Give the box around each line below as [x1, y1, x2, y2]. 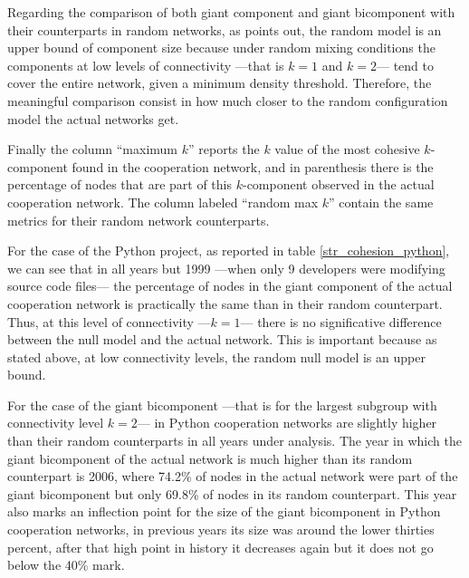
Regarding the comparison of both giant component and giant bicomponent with [7, 3, 455, 21]
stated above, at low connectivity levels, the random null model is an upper [7, 347, 426, 366]
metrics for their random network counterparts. [7, 210, 270, 229]
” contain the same [329, 192, 434, 211]
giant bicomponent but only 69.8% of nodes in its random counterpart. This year [7, 484, 457, 503]
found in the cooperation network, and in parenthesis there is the [72, 157, 434, 176]
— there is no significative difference [240, 312, 442, 331]
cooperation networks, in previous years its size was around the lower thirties [7, 520, 435, 539]
